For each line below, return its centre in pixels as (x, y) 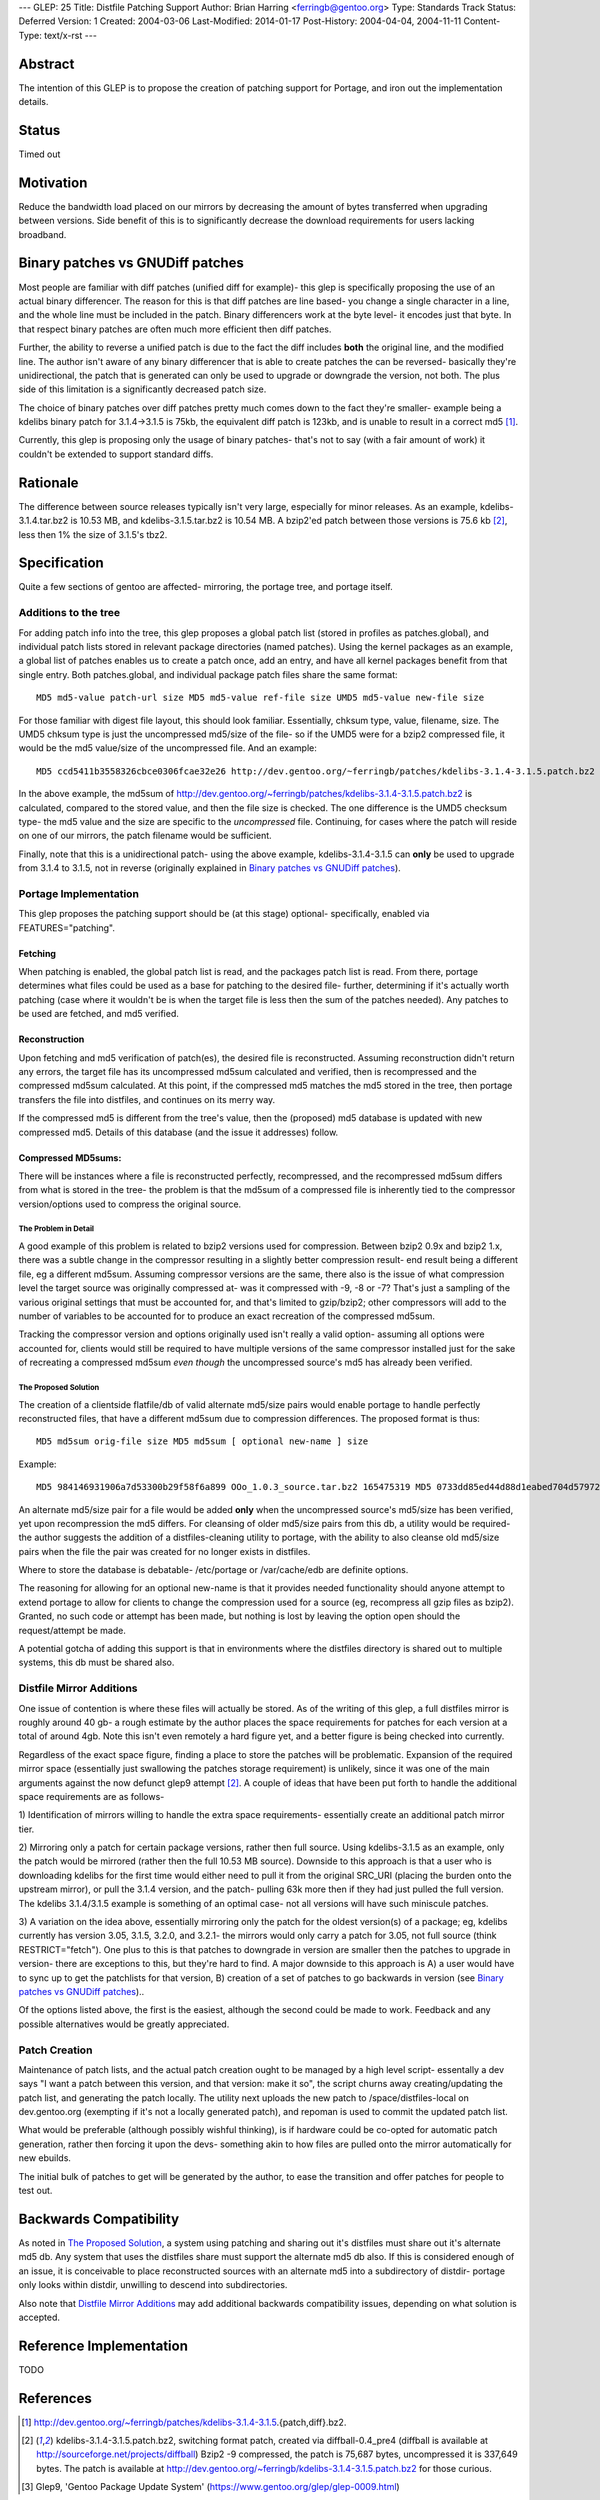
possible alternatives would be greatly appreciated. (124, 2024)
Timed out (39, 154)
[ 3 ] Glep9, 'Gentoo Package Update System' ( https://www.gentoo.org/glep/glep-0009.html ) (210, 2487)
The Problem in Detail (56, 1229)
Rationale (48, 482)
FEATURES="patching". (66, 927)
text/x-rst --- (70, 35)
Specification (61, 563)
